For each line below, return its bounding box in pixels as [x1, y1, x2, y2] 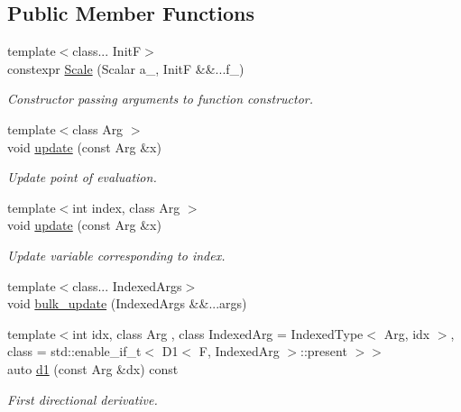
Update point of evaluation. [7, 168, 157, 187]
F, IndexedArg [198, 342, 280, 361]
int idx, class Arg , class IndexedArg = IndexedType [72, 324, 364, 343]
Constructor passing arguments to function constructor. [7, 89, 314, 108]
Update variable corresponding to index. [7, 245, 226, 264]
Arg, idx [383, 324, 430, 343]
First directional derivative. [7, 389, 158, 408]
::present [300, 342, 347, 361]
